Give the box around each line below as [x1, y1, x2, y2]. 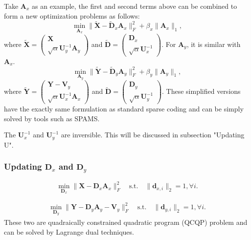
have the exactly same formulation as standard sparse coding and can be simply [4, 104, 244, 114]
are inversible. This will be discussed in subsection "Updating [61, 130, 245, 140]
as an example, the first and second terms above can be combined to [32, 1, 237, 11]
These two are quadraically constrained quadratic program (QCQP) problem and [4, 217, 248, 227]
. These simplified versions [162, 86, 241, 96]
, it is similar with [186, 39, 241, 49]
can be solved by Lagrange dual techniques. [4, 226, 134, 237]
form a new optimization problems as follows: [4, 10, 140, 21]
